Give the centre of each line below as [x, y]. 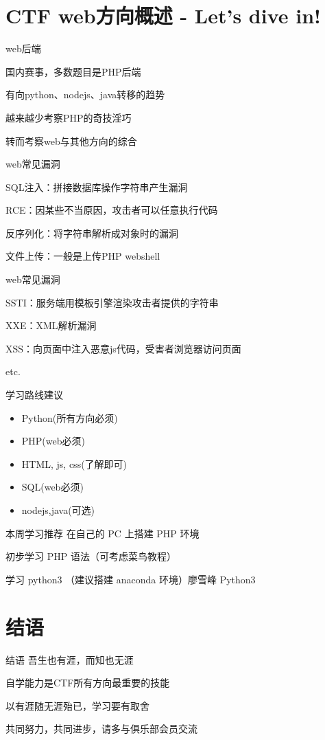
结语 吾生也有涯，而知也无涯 [70, 659]
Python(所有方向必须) [70, 417]
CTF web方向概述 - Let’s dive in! [163, 15]
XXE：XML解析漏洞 [51, 325]
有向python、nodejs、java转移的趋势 [85, 94]
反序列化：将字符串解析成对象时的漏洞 [92, 233]
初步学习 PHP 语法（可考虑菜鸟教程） [91, 556]
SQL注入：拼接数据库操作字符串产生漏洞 [97, 187]
